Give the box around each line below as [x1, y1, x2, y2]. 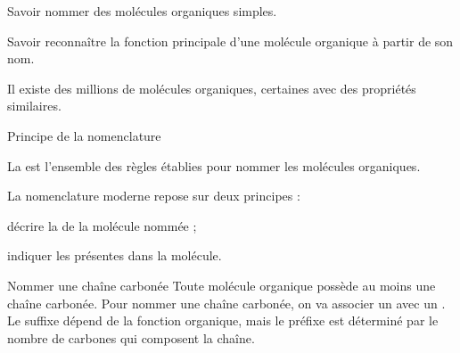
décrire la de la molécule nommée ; [7, 216, 197, 234]
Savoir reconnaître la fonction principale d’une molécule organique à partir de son [7, 31, 454, 50]
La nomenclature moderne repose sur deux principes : [7, 186, 300, 205]
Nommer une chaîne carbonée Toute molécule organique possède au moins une [7, 275, 436, 294]
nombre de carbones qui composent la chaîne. [7, 328, 255, 347]
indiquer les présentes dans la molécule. [7, 246, 222, 265]
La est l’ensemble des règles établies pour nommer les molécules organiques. [7, 156, 421, 175]
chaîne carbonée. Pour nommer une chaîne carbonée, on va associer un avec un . [7, 293, 446, 312]
